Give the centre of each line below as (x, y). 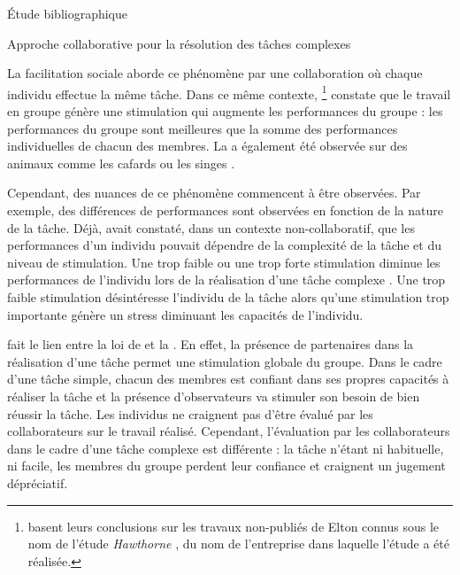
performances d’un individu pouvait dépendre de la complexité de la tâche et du (225, 245)
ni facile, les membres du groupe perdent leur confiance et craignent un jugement (226, 466)
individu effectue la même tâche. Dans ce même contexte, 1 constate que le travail (229, 92)
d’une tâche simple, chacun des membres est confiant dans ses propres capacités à (228, 379)
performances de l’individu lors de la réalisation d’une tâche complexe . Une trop (226, 280)
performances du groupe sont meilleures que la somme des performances (203, 128)
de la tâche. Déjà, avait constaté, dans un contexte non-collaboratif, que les (211, 227)
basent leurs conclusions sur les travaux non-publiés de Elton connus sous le (234, 526)
